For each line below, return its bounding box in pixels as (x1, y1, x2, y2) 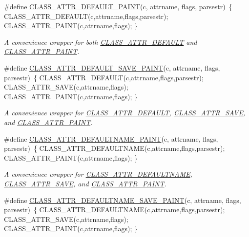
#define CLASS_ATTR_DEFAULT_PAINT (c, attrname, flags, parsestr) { (4, 1, 232, 11)
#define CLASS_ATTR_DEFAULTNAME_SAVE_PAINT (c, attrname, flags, (4, 195, 241, 205)
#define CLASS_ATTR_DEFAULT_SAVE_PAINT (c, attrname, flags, (4, 62, 220, 73)
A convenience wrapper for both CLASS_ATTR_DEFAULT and (4, 36, 197, 47)
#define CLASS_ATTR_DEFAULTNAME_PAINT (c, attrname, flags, (4, 133, 218, 144)
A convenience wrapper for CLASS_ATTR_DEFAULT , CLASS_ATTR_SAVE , (4, 108, 246, 118)
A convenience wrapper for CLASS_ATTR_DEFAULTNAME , (4, 169, 192, 179)
